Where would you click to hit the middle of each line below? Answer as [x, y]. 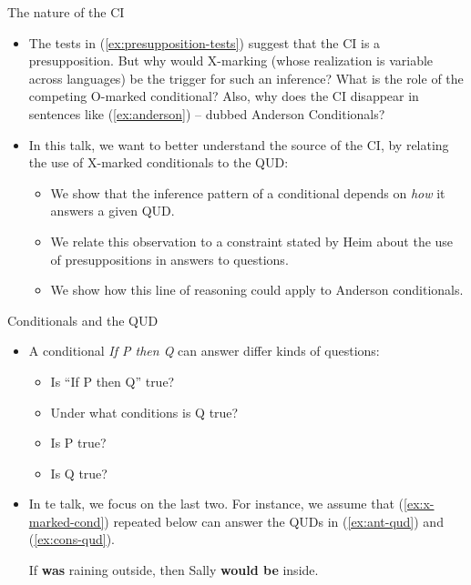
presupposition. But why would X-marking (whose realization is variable [231, 61]
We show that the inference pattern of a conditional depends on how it [248, 192]
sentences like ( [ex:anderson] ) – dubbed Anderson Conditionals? [207, 113]
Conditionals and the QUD [83, 320]
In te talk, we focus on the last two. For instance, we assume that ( [216, 504]
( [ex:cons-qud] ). [72, 539]
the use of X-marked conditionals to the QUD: [159, 162]
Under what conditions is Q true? [144, 412]
